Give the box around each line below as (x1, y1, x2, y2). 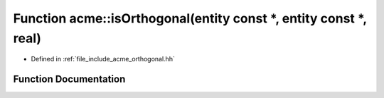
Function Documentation (13, 73, 126, 85)
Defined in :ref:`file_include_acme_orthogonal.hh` (31, 55, 176, 63)
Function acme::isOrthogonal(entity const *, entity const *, (13, 11, 368, 26)
